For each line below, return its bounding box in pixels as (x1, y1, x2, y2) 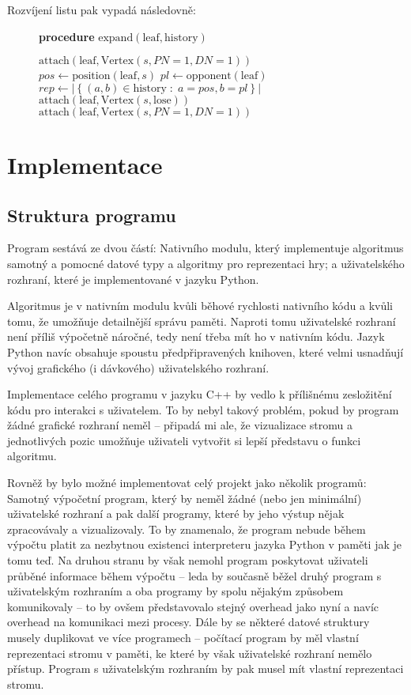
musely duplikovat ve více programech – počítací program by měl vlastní (7, 629, 359, 646)
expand (98, 32, 134, 43)
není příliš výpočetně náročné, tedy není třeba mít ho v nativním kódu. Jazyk (7, 328, 385, 345)
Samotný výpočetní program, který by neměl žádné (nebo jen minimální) (7, 489, 362, 506)
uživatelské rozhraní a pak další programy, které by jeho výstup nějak (7, 505, 345, 522)
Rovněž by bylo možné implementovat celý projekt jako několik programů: (7, 474, 367, 491)
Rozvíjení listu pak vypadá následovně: (7, 2, 196, 17)
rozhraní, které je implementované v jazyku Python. (7, 270, 259, 287)
